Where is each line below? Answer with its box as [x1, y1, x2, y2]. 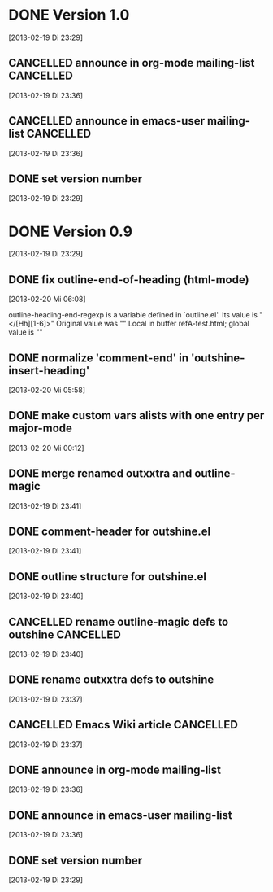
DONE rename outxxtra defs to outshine [8, 673, 214, 687]
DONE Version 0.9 [8, 222, 132, 241]
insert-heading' [8, 364, 90, 378]
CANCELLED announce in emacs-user [8, 114, 206, 128]
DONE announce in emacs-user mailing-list [8, 808, 233, 822]
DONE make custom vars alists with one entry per [8, 409, 265, 422]
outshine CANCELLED [8, 627, 122, 641]
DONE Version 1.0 [8, 6, 130, 24]
